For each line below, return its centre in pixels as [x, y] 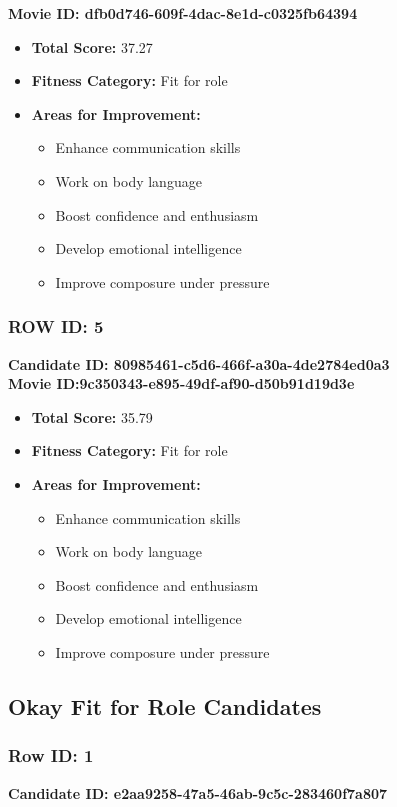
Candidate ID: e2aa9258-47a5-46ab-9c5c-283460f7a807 [198, 792]
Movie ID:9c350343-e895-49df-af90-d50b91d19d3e [181, 383]
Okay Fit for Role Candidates [165, 705]
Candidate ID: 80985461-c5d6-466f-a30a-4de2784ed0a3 [199, 363]
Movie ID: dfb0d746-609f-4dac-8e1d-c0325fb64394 [183, 13]
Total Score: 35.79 [92, 416]
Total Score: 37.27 [92, 46]
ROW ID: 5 [56, 326]
